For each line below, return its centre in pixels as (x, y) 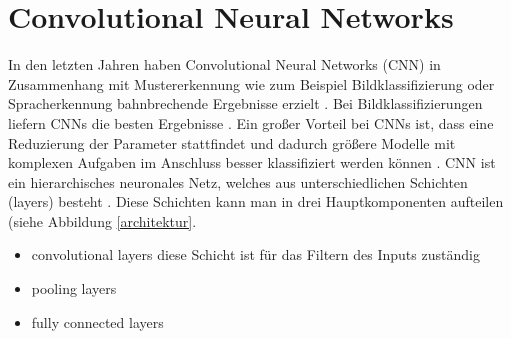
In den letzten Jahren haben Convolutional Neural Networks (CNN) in (224, 64)
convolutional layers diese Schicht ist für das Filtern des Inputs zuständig (255, 254)
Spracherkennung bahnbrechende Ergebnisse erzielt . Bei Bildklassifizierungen (245, 103)
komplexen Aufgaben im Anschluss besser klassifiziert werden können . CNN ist (252, 162)
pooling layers (74, 288)
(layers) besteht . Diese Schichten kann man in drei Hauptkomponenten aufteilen (256, 201)
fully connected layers (97, 321)
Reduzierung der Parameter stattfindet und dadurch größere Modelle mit (232, 142)
